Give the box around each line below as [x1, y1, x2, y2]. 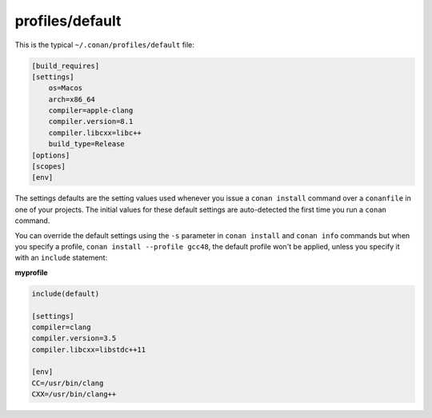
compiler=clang [31, 322, 91, 332]
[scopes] [31, 162, 66, 171]
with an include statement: [14, 253, 108, 263]
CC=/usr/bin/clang [31, 378, 104, 388]
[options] [31, 150, 70, 160]
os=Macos [48, 84, 83, 93]
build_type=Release [48, 140, 126, 149]
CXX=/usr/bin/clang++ [31, 390, 117, 399]
